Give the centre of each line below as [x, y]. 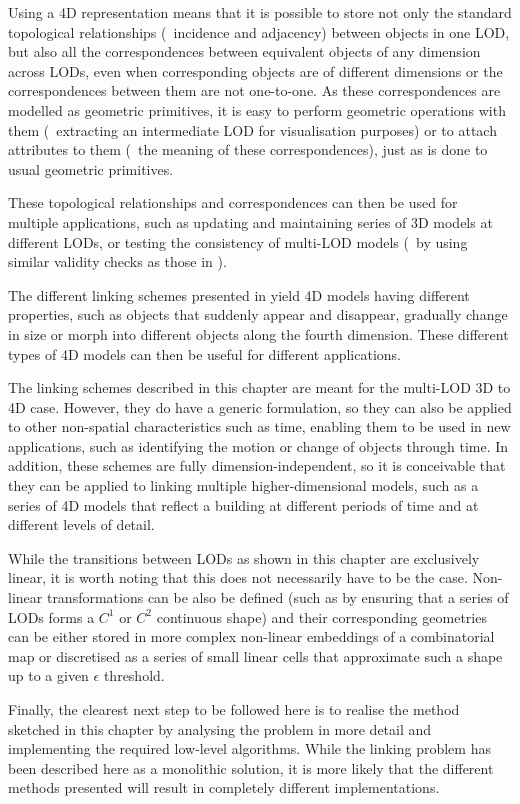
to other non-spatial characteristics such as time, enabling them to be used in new [259, 426]
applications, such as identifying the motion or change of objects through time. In [258, 445]
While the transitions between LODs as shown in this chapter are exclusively [244, 557]
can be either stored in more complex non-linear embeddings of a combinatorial [251, 636]
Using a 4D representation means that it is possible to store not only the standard [260, 12]
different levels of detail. [81, 524]
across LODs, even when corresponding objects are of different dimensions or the [255, 70]
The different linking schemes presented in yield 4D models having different [239, 294]
